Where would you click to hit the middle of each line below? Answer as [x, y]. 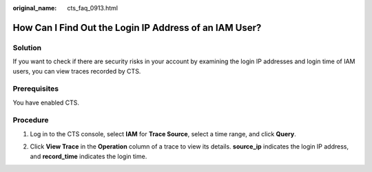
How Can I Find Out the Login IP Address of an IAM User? [137, 28]
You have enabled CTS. [46, 103]
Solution [27, 47]
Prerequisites [35, 89]
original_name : [35, 8]
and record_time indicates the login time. [89, 156]
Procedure [31, 120]
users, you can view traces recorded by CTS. [77, 71]
